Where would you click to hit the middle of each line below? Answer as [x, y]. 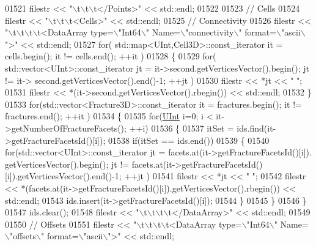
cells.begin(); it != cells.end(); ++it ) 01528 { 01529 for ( [111, 56]
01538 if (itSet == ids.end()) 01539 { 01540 [189, 140]
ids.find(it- [256, 128]
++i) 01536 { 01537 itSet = [182, 128]
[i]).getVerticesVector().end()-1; [63, 176]
